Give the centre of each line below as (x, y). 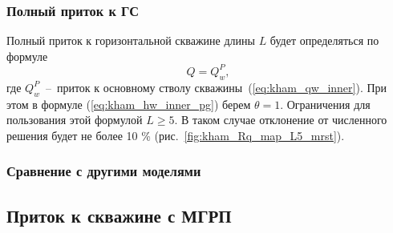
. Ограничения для (325, 104)
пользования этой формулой (75, 120)
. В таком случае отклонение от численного (281, 120)
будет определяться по (324, 40)
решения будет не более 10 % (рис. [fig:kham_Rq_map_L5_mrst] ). (176, 135)
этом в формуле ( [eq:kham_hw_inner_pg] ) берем (129, 104)
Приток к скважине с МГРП (119, 215)
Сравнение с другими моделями (104, 171)
